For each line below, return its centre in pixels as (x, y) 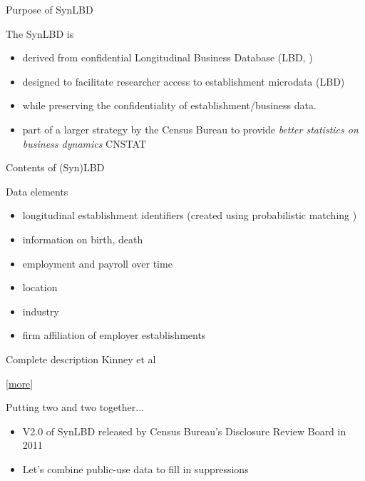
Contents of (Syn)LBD (55, 167)
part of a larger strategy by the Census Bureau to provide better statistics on (190, 129)
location (40, 287)
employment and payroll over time (97, 263)
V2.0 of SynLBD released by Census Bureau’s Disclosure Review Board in (184, 431)
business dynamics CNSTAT (84, 143)
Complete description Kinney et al (81, 359)
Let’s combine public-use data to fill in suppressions (135, 469)
